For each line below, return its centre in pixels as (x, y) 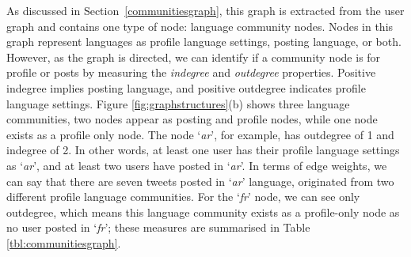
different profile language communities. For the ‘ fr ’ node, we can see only (183, 197)
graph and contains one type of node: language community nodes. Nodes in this (200, 26)
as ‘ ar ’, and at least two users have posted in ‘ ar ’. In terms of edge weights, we (197, 165)
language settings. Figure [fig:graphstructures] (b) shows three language (178, 103)
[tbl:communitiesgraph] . (64, 242)
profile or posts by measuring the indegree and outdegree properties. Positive (191, 72)
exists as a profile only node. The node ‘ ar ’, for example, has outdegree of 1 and (200, 134)
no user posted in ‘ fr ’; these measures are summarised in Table (158, 227)
